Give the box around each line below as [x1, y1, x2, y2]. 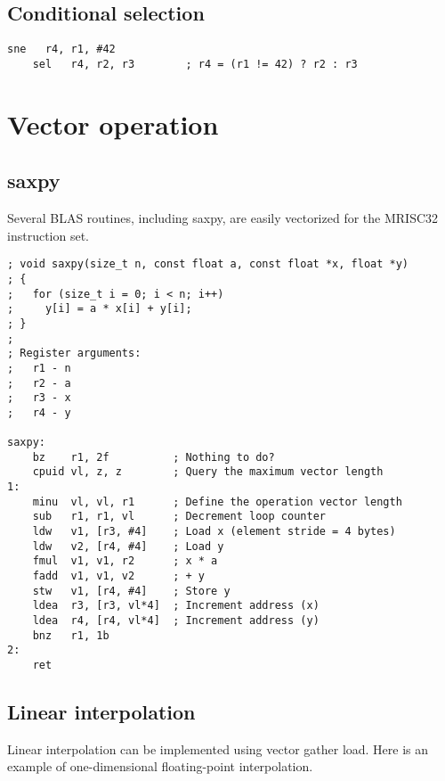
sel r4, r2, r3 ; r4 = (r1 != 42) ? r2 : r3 [32, 57, 358, 70]
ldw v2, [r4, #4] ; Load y [32, 539, 224, 553]
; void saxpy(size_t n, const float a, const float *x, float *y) [7, 258, 409, 271]
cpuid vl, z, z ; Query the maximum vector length [32, 465, 384, 479]
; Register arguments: [7, 347, 142, 360]
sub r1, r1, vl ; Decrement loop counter [32, 510, 326, 523]
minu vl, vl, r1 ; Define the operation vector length [32, 495, 402, 508]
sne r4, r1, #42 [7, 43, 116, 56]
